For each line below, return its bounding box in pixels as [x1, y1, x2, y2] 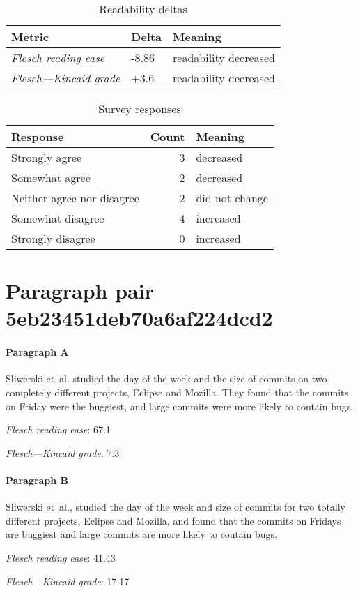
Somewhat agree [11, 170, 91, 186]
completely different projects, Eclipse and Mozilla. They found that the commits [6, 384, 349, 399]
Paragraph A [6, 345, 69, 359]
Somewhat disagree [11, 210, 104, 226]
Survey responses [98, 100, 181, 117]
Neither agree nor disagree [11, 190, 139, 206]
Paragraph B [6, 472, 69, 487]
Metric [11, 29, 49, 45]
